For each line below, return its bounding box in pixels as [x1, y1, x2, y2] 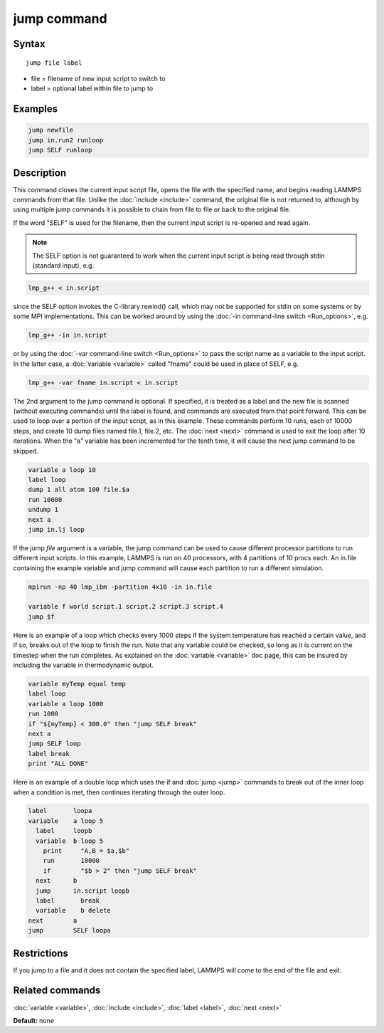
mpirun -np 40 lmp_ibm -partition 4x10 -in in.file [28, 582, 213, 591]
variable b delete [36, 906, 112, 915]
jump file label [26, 58, 82, 67]
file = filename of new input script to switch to [31, 74, 166, 83]
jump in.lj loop [28, 525, 85, 533]
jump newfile [28, 126, 74, 135]
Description [13, 167, 67, 179]
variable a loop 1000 [28, 700, 104, 708]
